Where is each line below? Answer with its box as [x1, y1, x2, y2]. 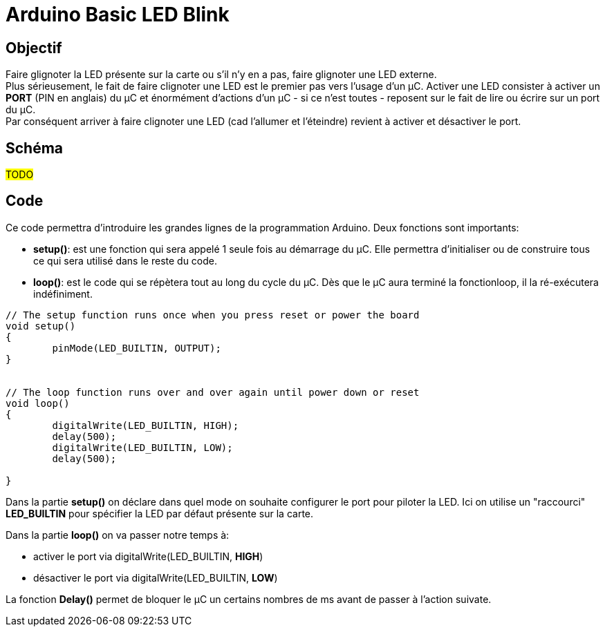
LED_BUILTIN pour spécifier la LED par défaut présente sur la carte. [6, 507, 314, 519]
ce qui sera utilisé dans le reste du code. [33, 254, 218, 267]
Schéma [6, 139, 64, 157]
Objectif [6, 39, 62, 57]
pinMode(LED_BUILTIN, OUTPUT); [52, 342, 221, 354]
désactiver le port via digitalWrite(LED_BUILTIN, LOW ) [33, 571, 278, 584]
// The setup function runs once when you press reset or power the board [6, 309, 420, 320]
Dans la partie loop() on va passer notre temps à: [6, 528, 230, 541]
